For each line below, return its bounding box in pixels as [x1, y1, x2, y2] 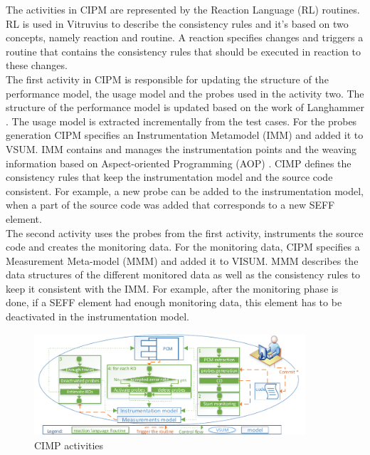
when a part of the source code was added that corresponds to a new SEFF [6, 197, 335, 212]
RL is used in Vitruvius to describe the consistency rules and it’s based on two [6, 16, 349, 31]
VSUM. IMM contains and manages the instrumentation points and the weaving [6, 141, 357, 156]
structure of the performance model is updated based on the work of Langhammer [6, 100, 364, 115]
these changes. [6, 58, 68, 73]
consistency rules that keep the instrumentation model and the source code [6, 169, 333, 184]
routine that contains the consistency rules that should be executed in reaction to [6, 43, 361, 58]
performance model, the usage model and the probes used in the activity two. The [6, 85, 364, 100]
